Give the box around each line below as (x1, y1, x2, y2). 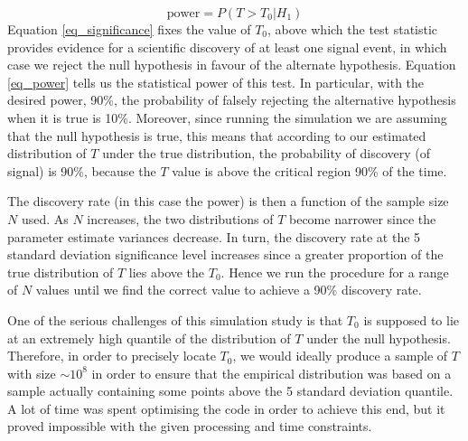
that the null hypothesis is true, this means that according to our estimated (7, 126, 426, 145)
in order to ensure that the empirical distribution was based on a (91, 363, 452, 382)
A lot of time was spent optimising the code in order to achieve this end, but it (7, 399, 445, 418)
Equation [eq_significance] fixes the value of (7, 20, 251, 38)
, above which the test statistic (267, 20, 438, 38)
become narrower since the (288, 209, 436, 228)
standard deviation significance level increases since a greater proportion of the (7, 245, 444, 264)
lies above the (128, 262, 205, 281)
